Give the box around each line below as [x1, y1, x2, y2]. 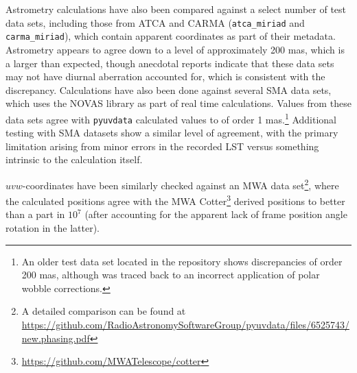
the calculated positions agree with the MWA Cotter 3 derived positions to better [5, 192, 345, 208]
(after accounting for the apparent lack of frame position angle [84, 207, 347, 221]
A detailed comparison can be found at [21, 304, 186, 318]
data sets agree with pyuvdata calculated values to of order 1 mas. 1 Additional [5, 110, 336, 126]
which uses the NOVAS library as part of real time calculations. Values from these [5, 96, 352, 110]
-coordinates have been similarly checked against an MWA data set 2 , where [22, 176, 339, 192]
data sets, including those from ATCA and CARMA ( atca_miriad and [5, 15, 305, 29]
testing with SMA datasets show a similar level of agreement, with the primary [5, 125, 338, 140]
